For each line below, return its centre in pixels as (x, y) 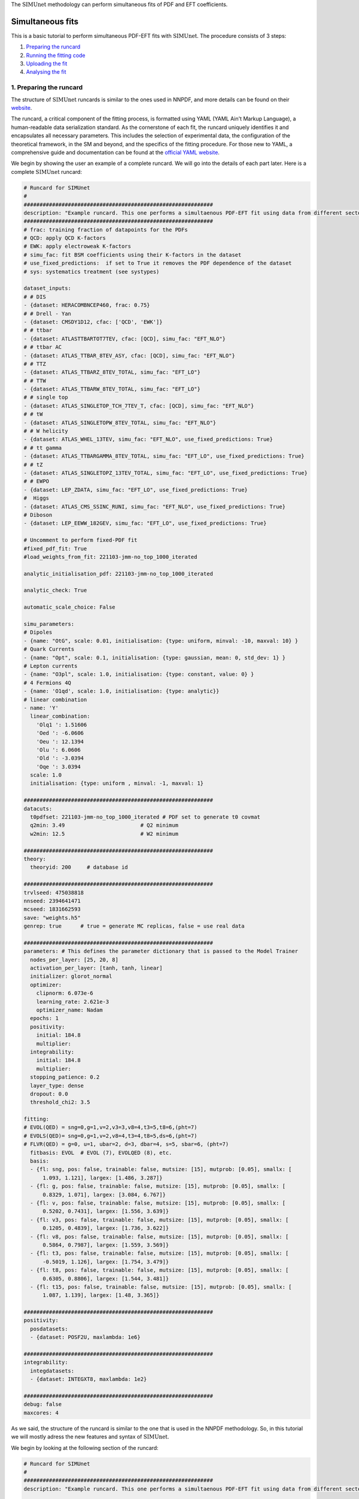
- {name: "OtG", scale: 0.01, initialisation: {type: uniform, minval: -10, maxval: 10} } (161, 641)
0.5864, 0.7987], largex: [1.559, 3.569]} (106, 1245)
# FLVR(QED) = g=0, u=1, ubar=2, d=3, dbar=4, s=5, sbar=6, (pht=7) (126, 1144)
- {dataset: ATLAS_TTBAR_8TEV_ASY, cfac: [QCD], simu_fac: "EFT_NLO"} (130, 356)
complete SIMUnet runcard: (46, 171)
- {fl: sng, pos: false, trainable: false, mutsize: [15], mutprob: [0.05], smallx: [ (161, 1170)
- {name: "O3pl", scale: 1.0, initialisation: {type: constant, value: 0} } (139, 674)
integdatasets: (52, 1371)
